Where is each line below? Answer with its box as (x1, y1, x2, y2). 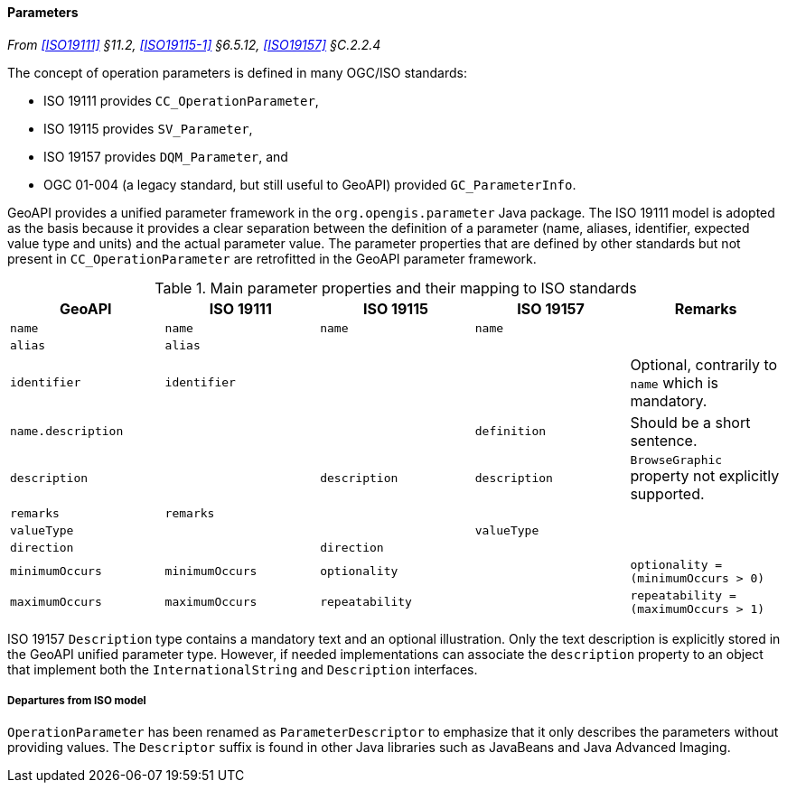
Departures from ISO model (7, 694, 146, 707)
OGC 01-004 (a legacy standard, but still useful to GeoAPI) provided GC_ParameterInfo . (43, 176, 576, 192)
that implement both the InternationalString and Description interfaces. (7, 661, 478, 677)
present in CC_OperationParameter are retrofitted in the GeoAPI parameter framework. (7, 250, 537, 266)
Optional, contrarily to (630, 355, 778, 374)
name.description (10, 424, 124, 439)
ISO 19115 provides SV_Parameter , (43, 120, 253, 136)
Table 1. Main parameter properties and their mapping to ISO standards (155, 278, 637, 297)
